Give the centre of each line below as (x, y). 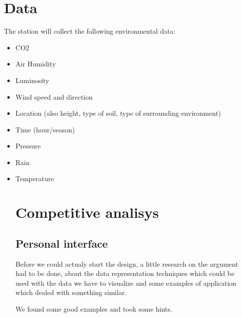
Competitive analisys (87, 212)
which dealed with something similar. (71, 292)
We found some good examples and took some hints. (94, 309)
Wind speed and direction (54, 96)
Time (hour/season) (45, 129)
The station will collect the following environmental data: (90, 31)
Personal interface (61, 243)
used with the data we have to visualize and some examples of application (126, 283)
